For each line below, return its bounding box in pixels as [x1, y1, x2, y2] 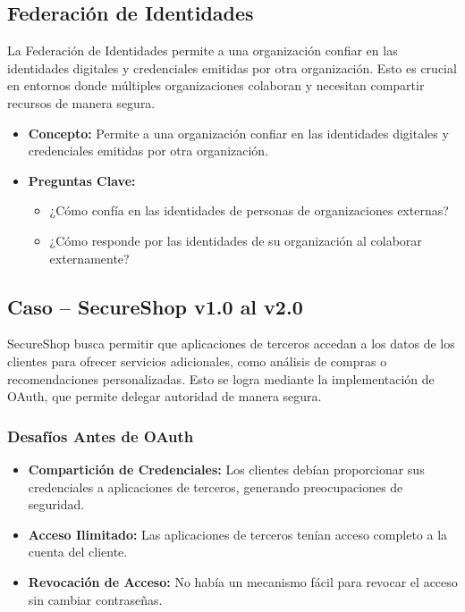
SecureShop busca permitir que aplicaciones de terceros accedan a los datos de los [7, 334, 455, 353]
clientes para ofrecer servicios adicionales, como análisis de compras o [7, 351, 387, 370]
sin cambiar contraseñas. [28, 590, 163, 608]
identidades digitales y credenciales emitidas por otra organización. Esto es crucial [7, 58, 457, 77]
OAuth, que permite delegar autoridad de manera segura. [7, 387, 322, 406]
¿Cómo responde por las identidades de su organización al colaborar [49, 231, 422, 249]
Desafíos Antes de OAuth [7, 424, 194, 447]
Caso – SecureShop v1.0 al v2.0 [7, 292, 303, 320]
